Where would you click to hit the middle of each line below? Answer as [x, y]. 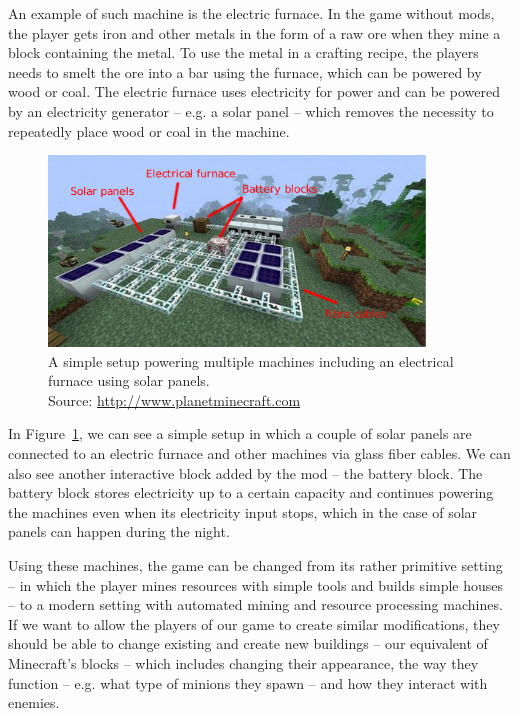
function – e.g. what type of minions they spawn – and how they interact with [248, 682]
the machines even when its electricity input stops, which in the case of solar [243, 511]
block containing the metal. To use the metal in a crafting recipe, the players [243, 52]
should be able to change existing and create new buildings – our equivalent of [248, 643]
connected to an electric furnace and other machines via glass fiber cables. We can [259, 453]
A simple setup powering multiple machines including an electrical [251, 360]
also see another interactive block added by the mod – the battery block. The [245, 472]
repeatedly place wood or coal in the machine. [149, 130]
